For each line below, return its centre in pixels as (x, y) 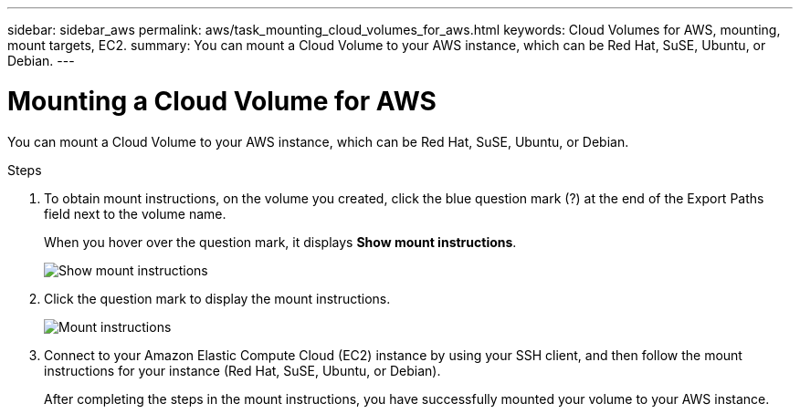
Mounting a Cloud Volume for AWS (222, 101)
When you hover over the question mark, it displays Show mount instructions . (280, 242)
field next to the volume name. (135, 213)
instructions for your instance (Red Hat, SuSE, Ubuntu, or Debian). (242, 370)
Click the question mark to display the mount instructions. (217, 298)
